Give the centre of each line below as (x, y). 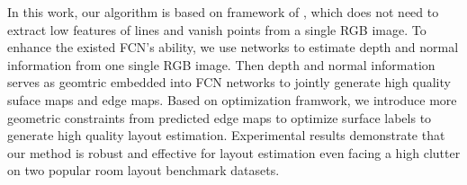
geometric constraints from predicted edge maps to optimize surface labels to (220, 117)
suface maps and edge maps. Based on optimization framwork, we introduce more (232, 99)
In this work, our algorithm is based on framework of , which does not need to (223, 12)
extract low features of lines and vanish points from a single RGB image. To (217, 29)
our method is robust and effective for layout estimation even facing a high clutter (234, 152)
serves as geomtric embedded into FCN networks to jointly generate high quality (229, 82)
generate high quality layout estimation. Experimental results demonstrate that (226, 135)
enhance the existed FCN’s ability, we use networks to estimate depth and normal (233, 47)
